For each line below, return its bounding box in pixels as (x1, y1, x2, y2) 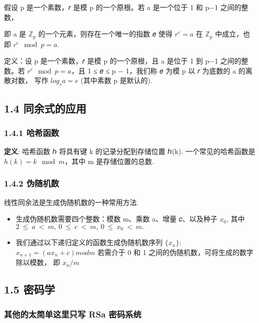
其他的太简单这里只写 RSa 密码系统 (4, 307, 142, 320)
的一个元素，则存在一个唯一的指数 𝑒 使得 (38, 28, 173, 39)
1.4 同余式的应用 (4, 100, 86, 115)
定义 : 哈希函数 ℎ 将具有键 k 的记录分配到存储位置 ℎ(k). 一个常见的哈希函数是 (4, 146, 256, 156)
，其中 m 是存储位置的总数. (64, 155, 154, 166)
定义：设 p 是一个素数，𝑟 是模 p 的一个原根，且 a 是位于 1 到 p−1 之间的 (4, 55, 242, 66)
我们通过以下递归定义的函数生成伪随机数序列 (15, 237, 163, 247)
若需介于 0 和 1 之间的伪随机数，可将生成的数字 (97, 246, 254, 257)
